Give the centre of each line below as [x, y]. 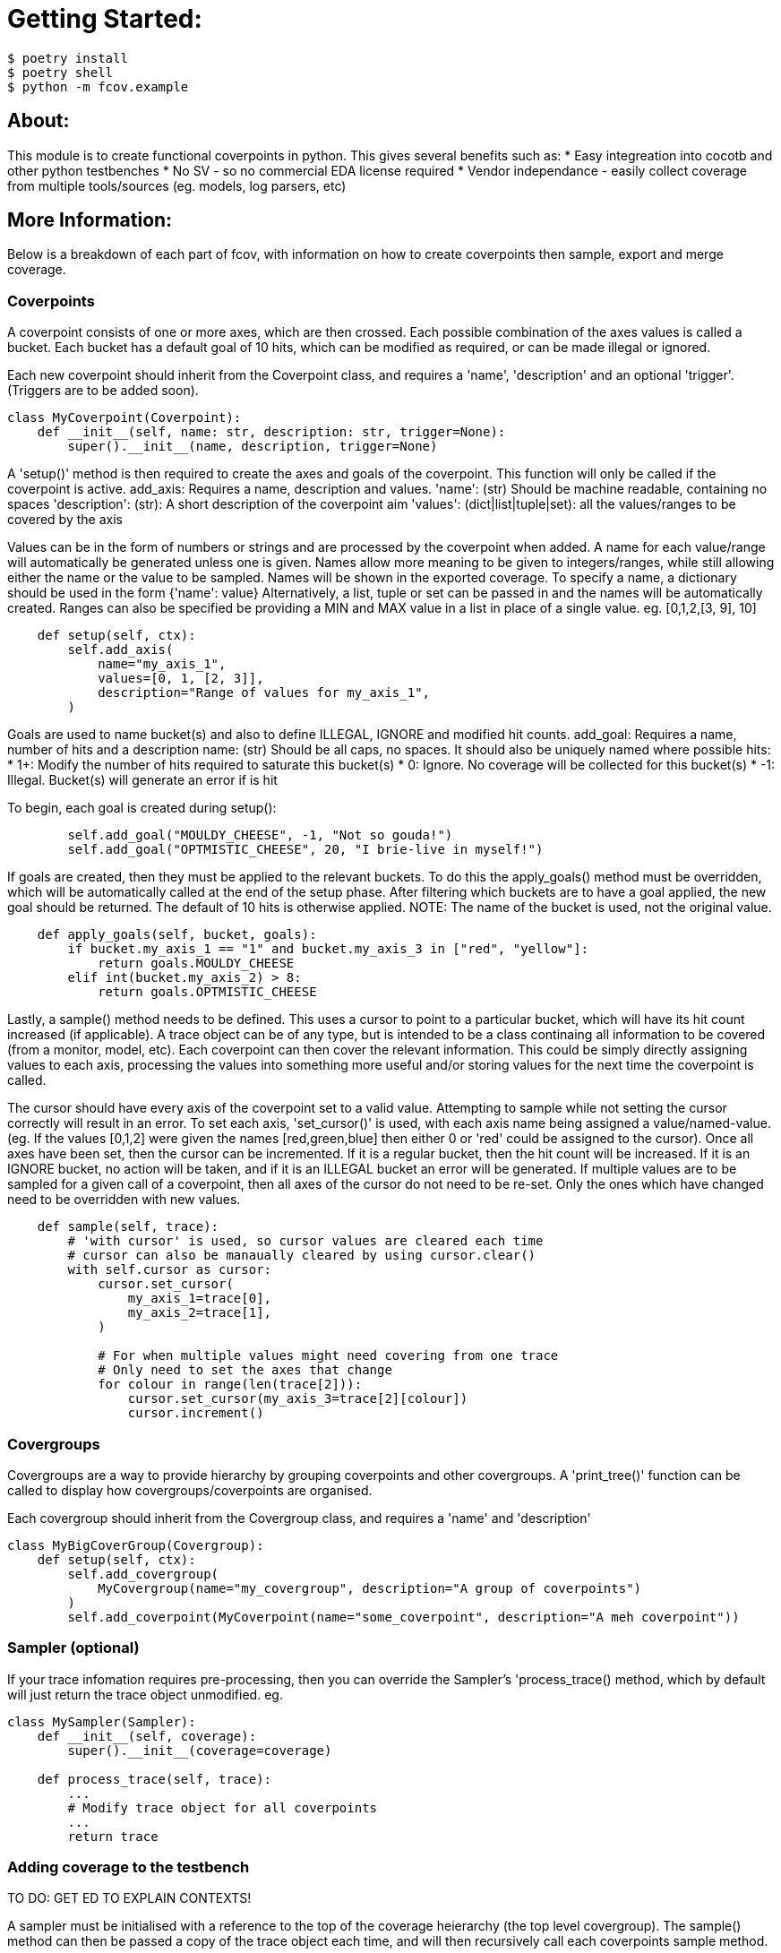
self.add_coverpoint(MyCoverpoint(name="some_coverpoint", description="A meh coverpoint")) [403, 1617]
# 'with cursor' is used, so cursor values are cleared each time [305, 1241]
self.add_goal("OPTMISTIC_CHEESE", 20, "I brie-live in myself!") [305, 850]
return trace [113, 1836]
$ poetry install [68, 58]
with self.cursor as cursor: [170, 1270]
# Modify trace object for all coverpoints [223, 1807]
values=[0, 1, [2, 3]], [181, 679]
